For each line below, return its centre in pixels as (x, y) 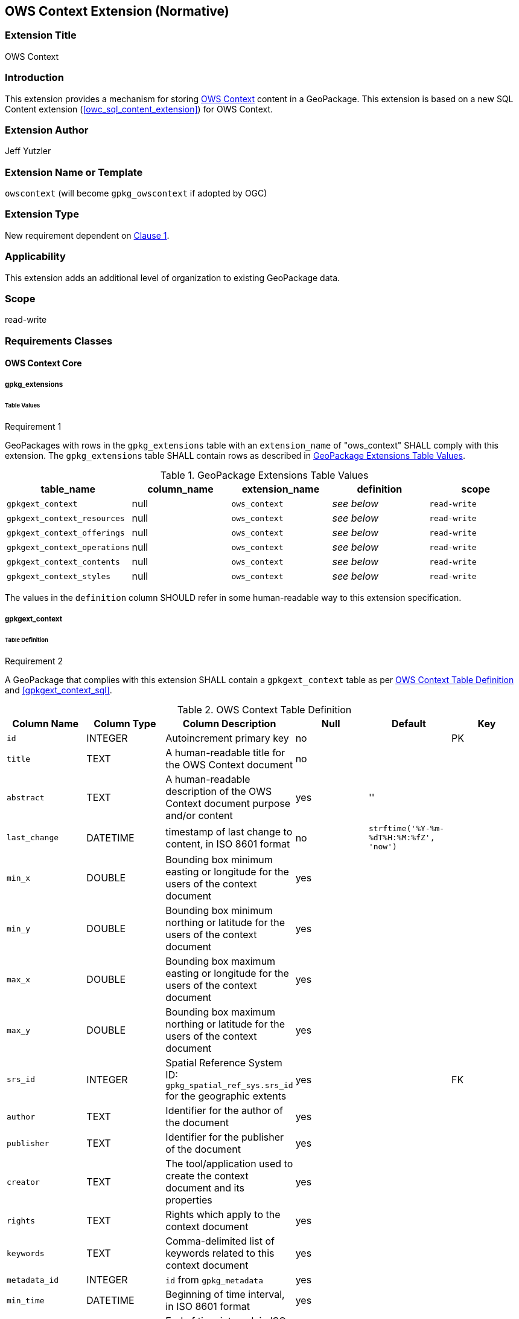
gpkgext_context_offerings (66, 533)
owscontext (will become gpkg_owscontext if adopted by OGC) (136, 193)
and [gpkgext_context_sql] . (59, 690)
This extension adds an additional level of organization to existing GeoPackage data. (173, 277)
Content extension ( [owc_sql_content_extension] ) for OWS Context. (139, 109)
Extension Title (41, 35)
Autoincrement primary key (227, 738)
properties (189, 1200)
